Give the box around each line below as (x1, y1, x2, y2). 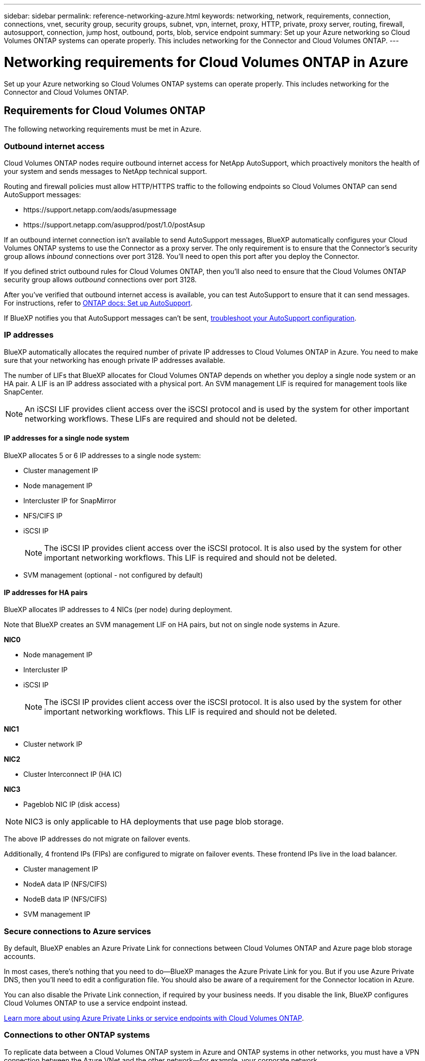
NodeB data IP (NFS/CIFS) (23, 895, 107, 904)
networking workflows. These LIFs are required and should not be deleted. (25, 413, 297, 424)
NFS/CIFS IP (23, 512, 63, 520)
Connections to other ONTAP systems (4, 1030, 150, 1040)
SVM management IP (23, 910, 91, 919)
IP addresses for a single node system (4, 434, 129, 443)
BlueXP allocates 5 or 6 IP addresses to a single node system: (4, 451, 201, 460)
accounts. (4, 952, 35, 961)
